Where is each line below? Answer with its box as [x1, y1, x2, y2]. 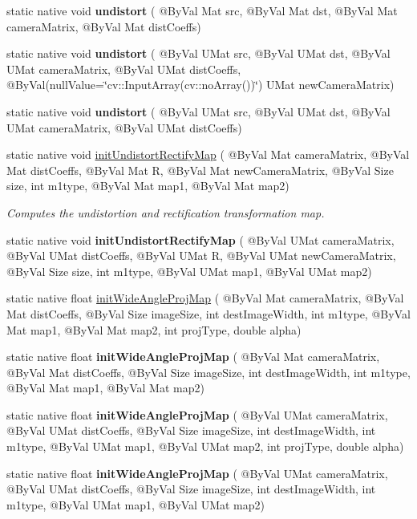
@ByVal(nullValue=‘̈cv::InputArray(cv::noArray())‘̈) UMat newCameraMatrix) [6, 76, 395, 93]
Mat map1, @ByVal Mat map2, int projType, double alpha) [6, 321, 302, 338]
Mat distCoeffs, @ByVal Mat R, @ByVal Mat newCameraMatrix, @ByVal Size [6, 161, 394, 178]
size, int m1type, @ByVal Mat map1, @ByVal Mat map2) [6, 177, 289, 194]
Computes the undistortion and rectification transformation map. [6, 204, 325, 221]
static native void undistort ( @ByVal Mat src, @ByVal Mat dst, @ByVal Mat [6, 2, 398, 18]
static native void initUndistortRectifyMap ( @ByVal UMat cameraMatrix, [6, 231, 395, 248]
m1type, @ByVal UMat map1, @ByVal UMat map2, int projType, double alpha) [6, 438, 404, 455]
